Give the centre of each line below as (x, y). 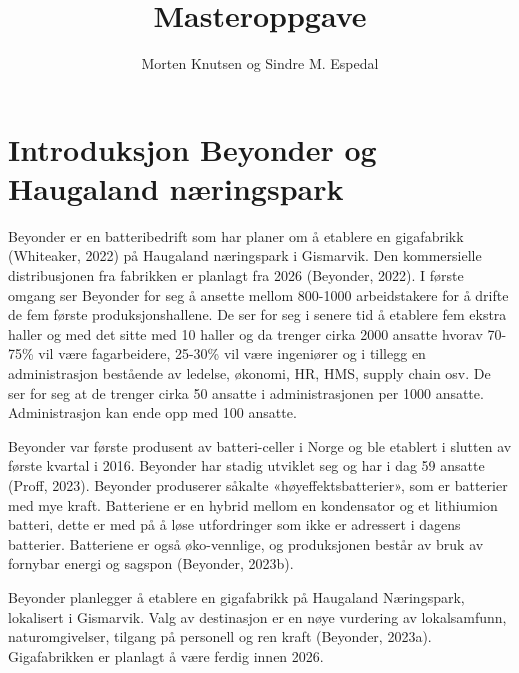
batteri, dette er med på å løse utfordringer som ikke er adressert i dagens (234, 524)
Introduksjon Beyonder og (192, 148)
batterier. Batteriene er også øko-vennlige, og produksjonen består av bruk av (246, 543)
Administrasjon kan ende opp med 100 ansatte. (152, 412)
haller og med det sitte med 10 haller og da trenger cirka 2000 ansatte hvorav (245, 333)
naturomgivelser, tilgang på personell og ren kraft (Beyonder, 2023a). (220, 636)
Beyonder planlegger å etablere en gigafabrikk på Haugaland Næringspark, (236, 596)
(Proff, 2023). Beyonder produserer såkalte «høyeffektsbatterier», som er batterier (258, 484)
